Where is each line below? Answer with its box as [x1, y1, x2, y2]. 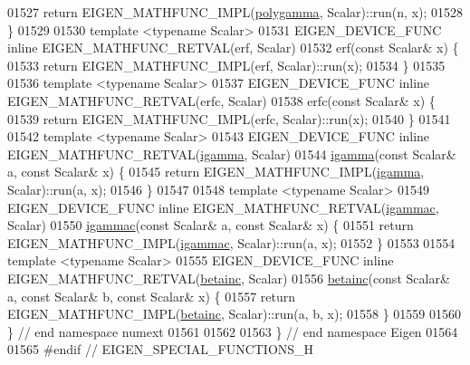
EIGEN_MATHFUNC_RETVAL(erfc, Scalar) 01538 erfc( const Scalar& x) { [7, 91, 436, 110]
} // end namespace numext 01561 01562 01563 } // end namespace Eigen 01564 [7, 322, 458, 341]
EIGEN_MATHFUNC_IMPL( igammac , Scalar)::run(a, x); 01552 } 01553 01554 [7, 233, 456, 252]
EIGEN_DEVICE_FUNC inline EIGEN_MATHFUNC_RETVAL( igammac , [7, 197, 439, 216]
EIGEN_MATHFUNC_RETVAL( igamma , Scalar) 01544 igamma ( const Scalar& [7, 144, 456, 163]
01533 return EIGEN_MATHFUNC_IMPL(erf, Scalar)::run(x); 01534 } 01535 [7, 55, 446, 74]
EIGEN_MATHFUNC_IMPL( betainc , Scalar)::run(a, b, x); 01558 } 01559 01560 [7, 304, 461, 323]
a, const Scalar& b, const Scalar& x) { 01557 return [7, 286, 296, 305]
